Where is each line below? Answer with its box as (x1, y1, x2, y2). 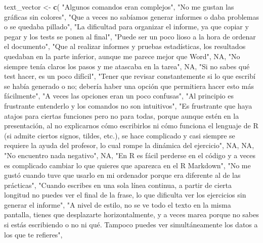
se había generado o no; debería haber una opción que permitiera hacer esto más (4, 80, 254, 91)
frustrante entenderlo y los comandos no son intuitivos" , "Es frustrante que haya (4, 100, 252, 111)
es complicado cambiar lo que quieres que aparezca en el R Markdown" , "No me (4, 160, 251, 170)
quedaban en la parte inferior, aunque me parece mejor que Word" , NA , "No (4, 51, 240, 61)
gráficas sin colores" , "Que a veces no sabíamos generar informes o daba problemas (4, 11, 259, 22)
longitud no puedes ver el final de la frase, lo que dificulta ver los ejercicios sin (4, 189, 246, 200)
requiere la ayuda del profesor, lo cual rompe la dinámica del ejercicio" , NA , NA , (4, 140, 254, 151)
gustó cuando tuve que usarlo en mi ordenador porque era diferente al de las (4, 170, 241, 180)
